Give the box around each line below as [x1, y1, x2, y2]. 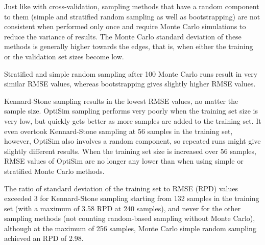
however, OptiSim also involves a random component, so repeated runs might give [4, 136, 261, 146]
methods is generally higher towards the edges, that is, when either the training [4, 41, 253, 52]
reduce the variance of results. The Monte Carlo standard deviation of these [4, 31, 242, 41]
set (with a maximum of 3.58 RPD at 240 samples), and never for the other [4, 203, 241, 213]
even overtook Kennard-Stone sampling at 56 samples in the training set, [4, 125, 233, 136]
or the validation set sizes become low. [4, 51, 124, 61]
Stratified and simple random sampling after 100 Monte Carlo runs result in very [4, 68, 258, 79]
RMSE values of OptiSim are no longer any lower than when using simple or [4, 155, 244, 166]
